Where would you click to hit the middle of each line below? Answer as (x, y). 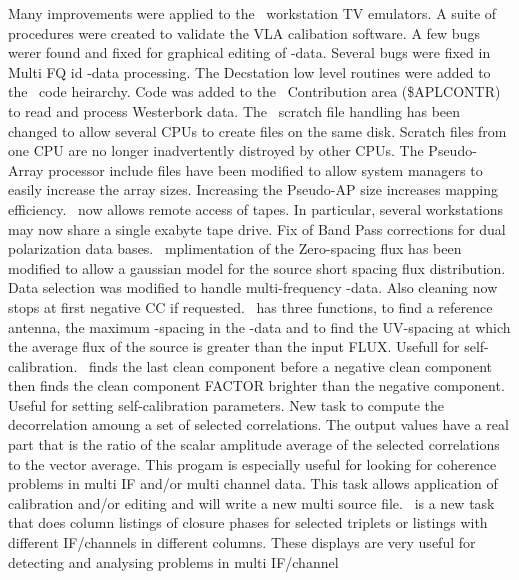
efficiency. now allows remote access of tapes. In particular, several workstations (255, 208)
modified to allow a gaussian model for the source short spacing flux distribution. (257, 267)
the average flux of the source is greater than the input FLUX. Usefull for (234, 346)
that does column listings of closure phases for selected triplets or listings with (248, 522)
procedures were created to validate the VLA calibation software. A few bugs (244, 32)
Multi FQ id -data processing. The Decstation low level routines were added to (249, 71)
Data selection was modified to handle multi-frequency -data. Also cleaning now (253, 287)
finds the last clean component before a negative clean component (290, 365)
